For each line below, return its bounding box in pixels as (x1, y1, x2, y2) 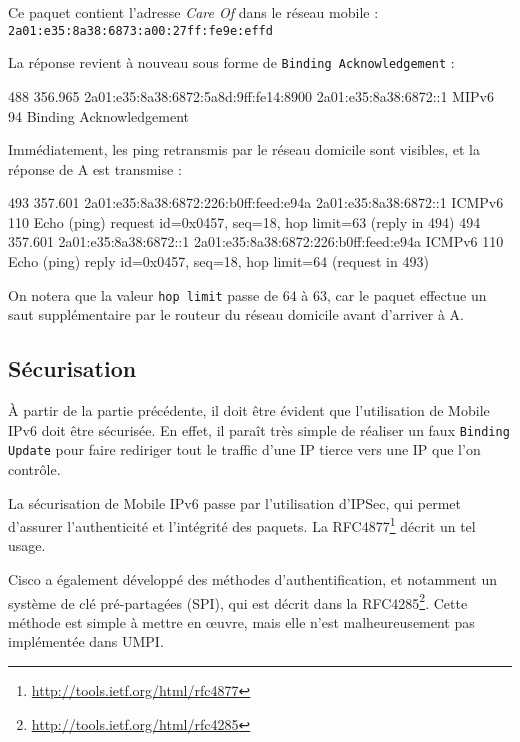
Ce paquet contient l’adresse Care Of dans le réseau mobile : (8, 2, 379, 22)
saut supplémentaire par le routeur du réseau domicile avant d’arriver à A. (8, 304, 464, 325)
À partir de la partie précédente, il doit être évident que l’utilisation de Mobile (8, 400, 490, 421)
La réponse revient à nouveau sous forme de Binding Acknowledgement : (8, 52, 455, 73)
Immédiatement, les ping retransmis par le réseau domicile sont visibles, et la (8, 139, 480, 160)
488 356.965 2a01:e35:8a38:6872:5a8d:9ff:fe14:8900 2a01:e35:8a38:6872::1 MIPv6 (8, 85, 494, 106)
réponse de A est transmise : (8, 158, 182, 179)
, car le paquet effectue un (327, 284, 487, 305)
